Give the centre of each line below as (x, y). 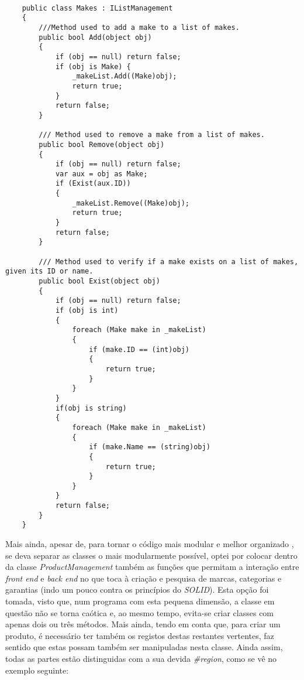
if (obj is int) (87, 310)
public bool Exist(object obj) (99, 281)
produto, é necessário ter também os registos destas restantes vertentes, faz (140, 635)
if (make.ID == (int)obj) (139, 349)
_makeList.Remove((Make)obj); (131, 203)
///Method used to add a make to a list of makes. (139, 27)
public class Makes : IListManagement (97, 8)
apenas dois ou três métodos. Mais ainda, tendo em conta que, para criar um (143, 624)
